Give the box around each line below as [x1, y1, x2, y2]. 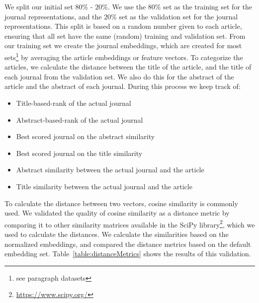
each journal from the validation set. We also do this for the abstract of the [4, 71, 234, 81]
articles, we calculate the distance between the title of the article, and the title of [4, 62, 252, 72]
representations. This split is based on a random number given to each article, [4, 21, 242, 31]
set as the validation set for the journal [119, 11, 238, 21]
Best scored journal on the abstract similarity [16, 131, 155, 142]
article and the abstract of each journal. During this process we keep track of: [4, 81, 241, 91]
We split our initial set [4, 1, 73, 11]
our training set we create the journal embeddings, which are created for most [4, 40, 242, 51]
